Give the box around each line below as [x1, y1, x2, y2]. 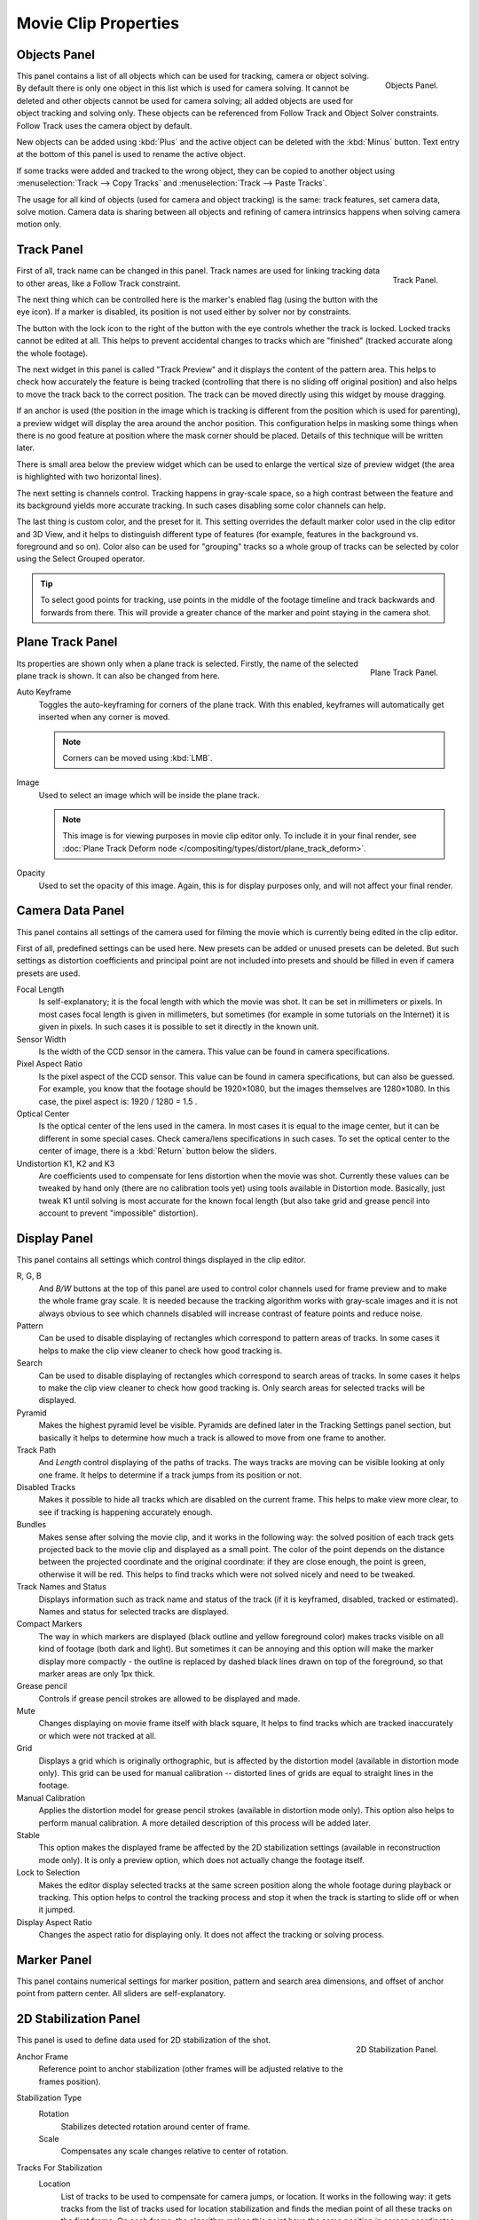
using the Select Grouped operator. [16, 553, 145, 564]
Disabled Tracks [16, 1482, 75, 1493]
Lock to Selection [16, 1867, 81, 1878]
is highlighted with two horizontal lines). [16, 472, 162, 482]
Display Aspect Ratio [16, 1916, 92, 1927]
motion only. [16, 218, 62, 230]
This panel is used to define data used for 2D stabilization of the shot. [16, 2034, 271, 2046]
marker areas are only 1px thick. [38, 1668, 155, 1678]
